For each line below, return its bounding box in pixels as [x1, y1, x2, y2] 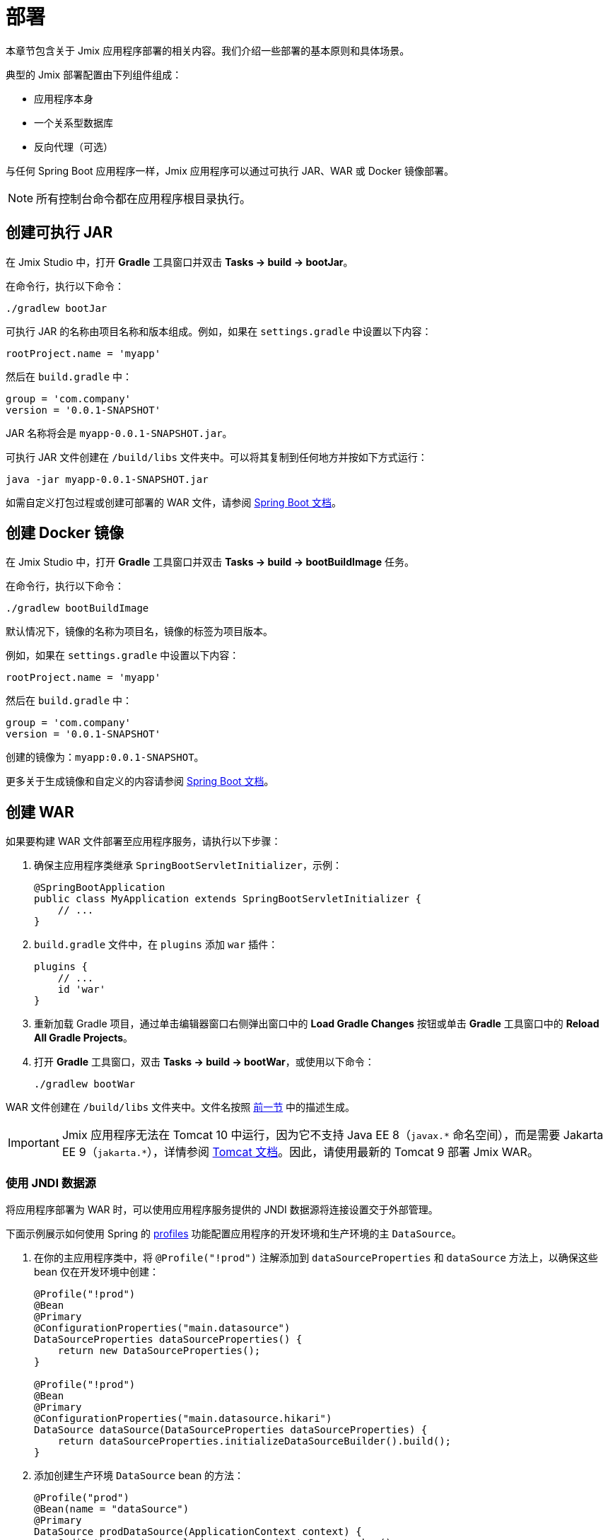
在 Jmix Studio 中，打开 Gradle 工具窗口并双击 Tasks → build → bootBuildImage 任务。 [6, 556, 414, 568]
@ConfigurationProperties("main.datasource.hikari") [34, 1413, 332, 1425]
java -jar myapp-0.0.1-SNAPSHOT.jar [6, 473, 209, 485]
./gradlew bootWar [34, 1078, 136, 1090]
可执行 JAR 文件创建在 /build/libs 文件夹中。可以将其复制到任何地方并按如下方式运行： [6, 450, 428, 463]
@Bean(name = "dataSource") [34, 1503, 189, 1515]
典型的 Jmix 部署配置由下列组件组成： [6, 68, 182, 81]
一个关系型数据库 [34, 116, 113, 129]
